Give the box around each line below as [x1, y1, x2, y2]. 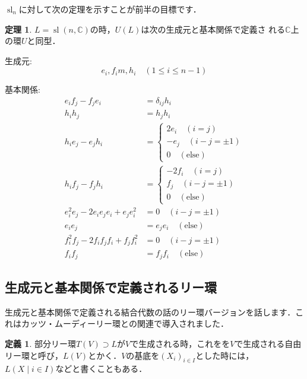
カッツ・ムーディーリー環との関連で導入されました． [21, 317, 229, 330]
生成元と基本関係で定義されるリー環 [5, 278, 217, 296]
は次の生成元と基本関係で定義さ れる [141, 23, 286, 35]
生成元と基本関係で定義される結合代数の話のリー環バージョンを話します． [5, 305, 296, 318]
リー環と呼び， [5, 349, 63, 361]
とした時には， [195, 349, 254, 361]
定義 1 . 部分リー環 [5, 337, 76, 350]
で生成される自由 [235, 337, 302, 350]
